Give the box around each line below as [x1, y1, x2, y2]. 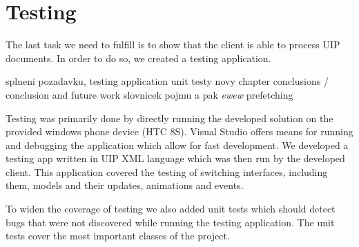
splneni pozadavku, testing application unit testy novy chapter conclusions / [6, 74, 329, 88]
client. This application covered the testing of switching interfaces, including [6, 164, 328, 179]
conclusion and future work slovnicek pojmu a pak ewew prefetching [6, 87, 293, 101]
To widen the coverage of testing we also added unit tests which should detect [6, 201, 336, 216]
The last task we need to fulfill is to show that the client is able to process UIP [6, 37, 340, 52]
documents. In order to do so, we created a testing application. [6, 50, 271, 65]
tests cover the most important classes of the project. [6, 228, 230, 243]
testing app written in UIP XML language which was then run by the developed [6, 151, 345, 166]
